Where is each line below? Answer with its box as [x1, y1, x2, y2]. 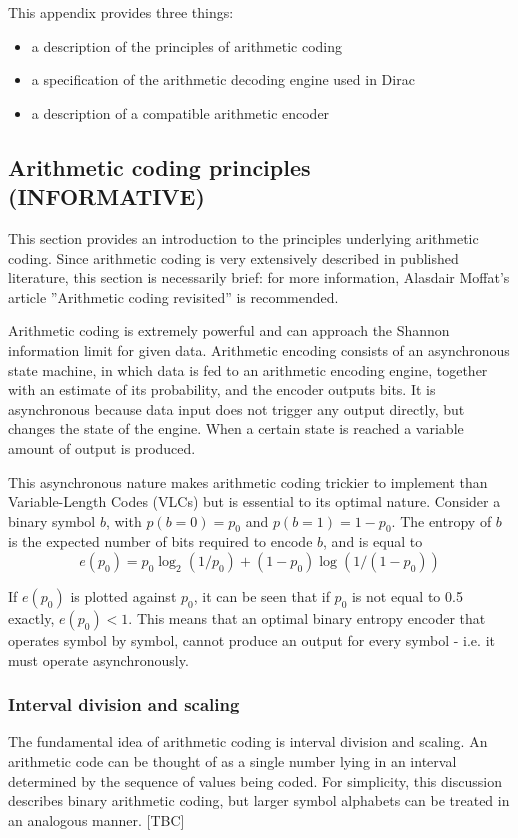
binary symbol [8, 510, 96, 531]
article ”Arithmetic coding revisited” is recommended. [8, 286, 339, 307]
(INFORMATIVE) [8, 181, 205, 212]
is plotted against [70, 586, 177, 607]
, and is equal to [323, 531, 423, 552]
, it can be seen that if [193, 586, 330, 607]
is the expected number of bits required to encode [8, 531, 313, 552]
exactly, [8, 608, 55, 629]
